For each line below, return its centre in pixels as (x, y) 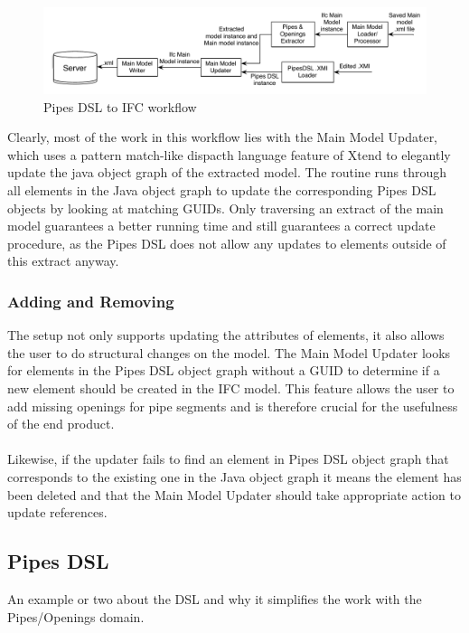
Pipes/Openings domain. (76, 616)
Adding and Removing (91, 301)
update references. (57, 512)
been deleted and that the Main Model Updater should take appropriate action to (234, 494)
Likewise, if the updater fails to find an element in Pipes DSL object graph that (228, 459)
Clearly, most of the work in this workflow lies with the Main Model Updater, (223, 137)
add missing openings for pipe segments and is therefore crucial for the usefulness (233, 406)
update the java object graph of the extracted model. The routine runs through (227, 172)
